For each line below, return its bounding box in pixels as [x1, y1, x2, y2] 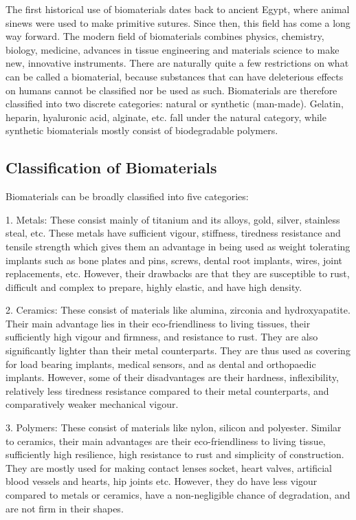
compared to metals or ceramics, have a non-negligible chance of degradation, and [5, 488, 351, 502]
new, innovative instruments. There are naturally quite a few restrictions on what [5, 56, 349, 70]
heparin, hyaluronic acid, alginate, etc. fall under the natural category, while [5, 109, 326, 124]
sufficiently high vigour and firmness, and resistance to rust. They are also [5, 329, 318, 344]
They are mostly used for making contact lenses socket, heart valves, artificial [5, 460, 333, 475]
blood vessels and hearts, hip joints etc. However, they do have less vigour [5, 474, 318, 488]
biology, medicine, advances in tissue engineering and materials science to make [5, 42, 340, 56]
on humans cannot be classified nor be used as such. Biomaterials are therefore [5, 83, 337, 97]
